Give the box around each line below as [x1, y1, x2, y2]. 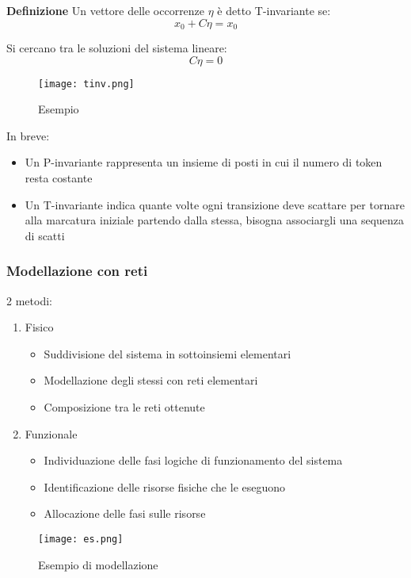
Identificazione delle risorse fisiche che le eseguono [44, 478, 286, 495]
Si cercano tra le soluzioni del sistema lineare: [6, 40, 227, 56]
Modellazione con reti [6, 261, 148, 281]
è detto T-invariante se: [217, 2, 331, 18]
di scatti [25, 227, 65, 243]
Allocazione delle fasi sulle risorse [44, 505, 206, 522]
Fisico [25, 319, 54, 335]
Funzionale [25, 425, 78, 442]
